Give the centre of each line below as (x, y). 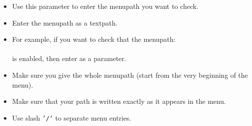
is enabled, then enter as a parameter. (69, 58)
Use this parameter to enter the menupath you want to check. (105, 6)
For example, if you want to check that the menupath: (94, 39)
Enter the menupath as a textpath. (65, 22)
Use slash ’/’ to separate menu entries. (72, 117)
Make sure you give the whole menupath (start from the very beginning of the (130, 75)
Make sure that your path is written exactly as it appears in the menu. (119, 101)
